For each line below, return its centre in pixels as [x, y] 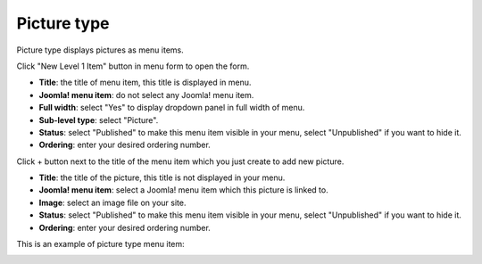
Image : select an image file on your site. [112, 202]
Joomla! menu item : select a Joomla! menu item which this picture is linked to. [184, 190]
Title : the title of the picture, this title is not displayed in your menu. [162, 177]
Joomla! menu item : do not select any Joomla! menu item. [146, 95]
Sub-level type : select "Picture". [99, 120]
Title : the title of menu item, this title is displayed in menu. [145, 82]
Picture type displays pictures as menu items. [100, 50]
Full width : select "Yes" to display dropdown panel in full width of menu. [172, 108]
